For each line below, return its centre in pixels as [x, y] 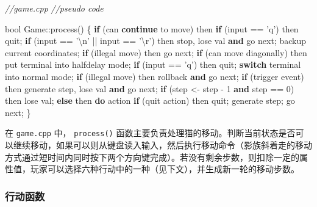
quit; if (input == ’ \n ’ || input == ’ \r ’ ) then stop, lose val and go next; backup [155, 41]
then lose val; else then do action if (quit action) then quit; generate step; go [150, 100]
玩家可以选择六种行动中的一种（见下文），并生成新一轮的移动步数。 [165, 169]
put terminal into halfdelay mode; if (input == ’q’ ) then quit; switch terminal [153, 64]
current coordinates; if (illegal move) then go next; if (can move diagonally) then [156, 52]
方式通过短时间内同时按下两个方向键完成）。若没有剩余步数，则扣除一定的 [152, 157]
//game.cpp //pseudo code [54, 8]
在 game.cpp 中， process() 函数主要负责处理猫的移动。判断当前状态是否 [150, 133]
